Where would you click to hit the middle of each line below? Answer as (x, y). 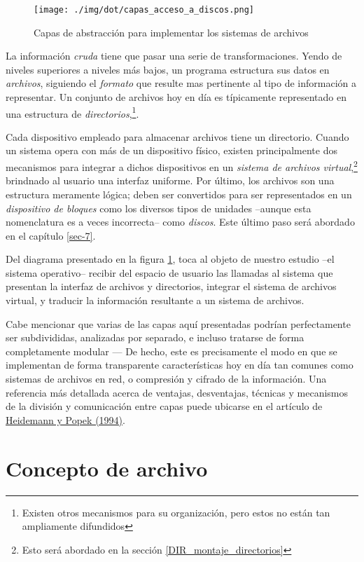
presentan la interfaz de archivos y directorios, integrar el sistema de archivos (171, 286)
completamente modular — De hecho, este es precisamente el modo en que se (171, 351)
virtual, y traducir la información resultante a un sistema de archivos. (155, 300)
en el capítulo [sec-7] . (51, 235)
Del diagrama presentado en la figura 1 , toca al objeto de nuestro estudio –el (170, 259)
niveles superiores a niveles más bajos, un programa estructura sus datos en (168, 69)
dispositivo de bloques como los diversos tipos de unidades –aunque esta (159, 208)
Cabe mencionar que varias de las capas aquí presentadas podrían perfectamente (178, 323)
